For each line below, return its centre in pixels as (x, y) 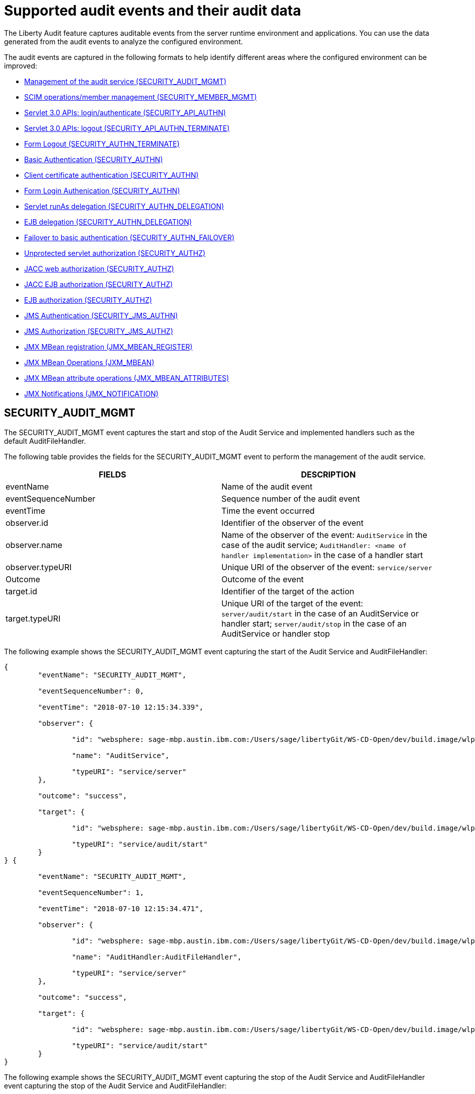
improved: (21, 65)
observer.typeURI (39, 567)
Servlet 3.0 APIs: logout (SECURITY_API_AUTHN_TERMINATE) (127, 128)
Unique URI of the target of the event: (292, 603)
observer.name (34, 545)
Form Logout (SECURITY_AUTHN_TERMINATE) (102, 144)
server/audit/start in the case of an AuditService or (320, 613)
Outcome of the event (263, 579)
